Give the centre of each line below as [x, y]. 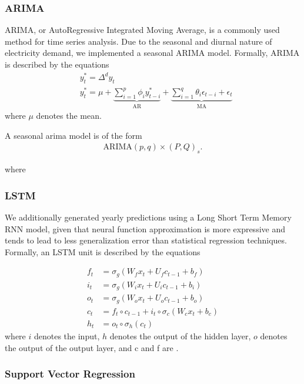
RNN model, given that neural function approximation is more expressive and [145, 228]
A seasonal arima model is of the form [74, 135]
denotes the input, [67, 335]
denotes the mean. [69, 116]
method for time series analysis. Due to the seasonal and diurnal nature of [138, 41]
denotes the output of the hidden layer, [180, 335]
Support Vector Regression [70, 374]
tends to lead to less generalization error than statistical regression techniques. [146, 240]
